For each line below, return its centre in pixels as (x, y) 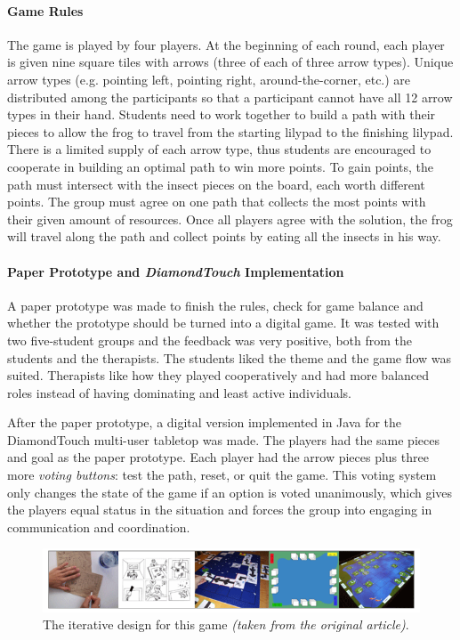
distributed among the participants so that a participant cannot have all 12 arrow (230, 97)
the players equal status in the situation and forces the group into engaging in (220, 510)
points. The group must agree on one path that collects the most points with (217, 202)
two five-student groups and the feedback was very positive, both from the (210, 340)
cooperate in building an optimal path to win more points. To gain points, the (221, 166)
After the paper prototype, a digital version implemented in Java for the (205, 422)
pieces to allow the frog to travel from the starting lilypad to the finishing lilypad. (230, 131)
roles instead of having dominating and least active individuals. (179, 392)
